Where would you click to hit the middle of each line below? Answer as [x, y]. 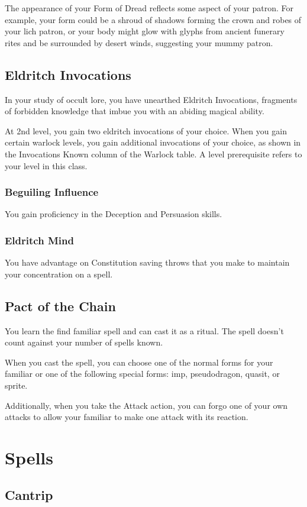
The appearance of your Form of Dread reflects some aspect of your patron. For [149, 8]
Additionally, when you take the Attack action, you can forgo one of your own [146, 405]
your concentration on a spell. [59, 274]
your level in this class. [46, 165]
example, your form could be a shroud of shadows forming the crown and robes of [153, 19]
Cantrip [29, 495]
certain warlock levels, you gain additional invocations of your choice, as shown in [153, 142]
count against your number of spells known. [84, 342]
